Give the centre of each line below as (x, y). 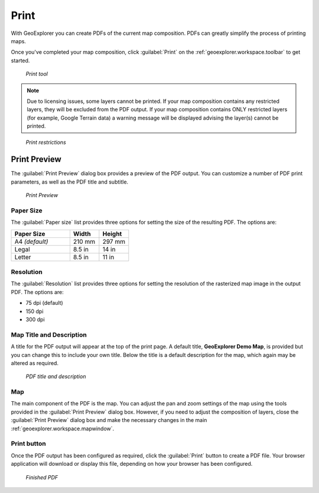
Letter (23, 257)
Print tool (37, 74)
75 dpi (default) (44, 303)
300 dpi (35, 319)
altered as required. (35, 363)
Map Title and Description (49, 334)
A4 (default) (31, 241)
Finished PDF (42, 477)
